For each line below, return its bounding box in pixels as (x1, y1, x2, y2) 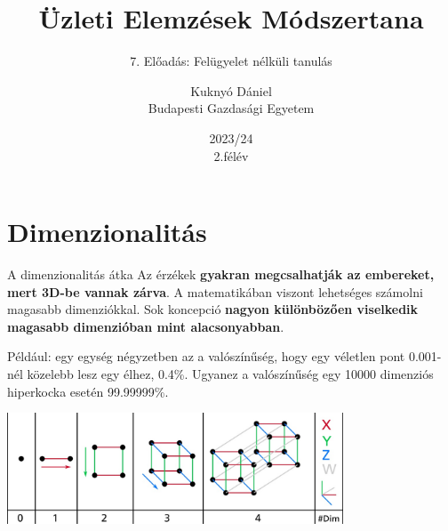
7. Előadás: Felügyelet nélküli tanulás (130, 52, 332, 70)
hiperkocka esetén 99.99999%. (7, 382, 169, 400)
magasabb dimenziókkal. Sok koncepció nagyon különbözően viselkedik (7, 300, 419, 318)
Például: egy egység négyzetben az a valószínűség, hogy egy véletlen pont (7, 347, 405, 366)
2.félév (213, 146, 249, 165)
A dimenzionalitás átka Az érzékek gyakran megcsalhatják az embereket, (7, 265, 435, 284)
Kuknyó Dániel (190, 81, 272, 100)
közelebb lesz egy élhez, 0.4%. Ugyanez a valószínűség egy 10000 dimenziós (27, 365, 434, 382)
